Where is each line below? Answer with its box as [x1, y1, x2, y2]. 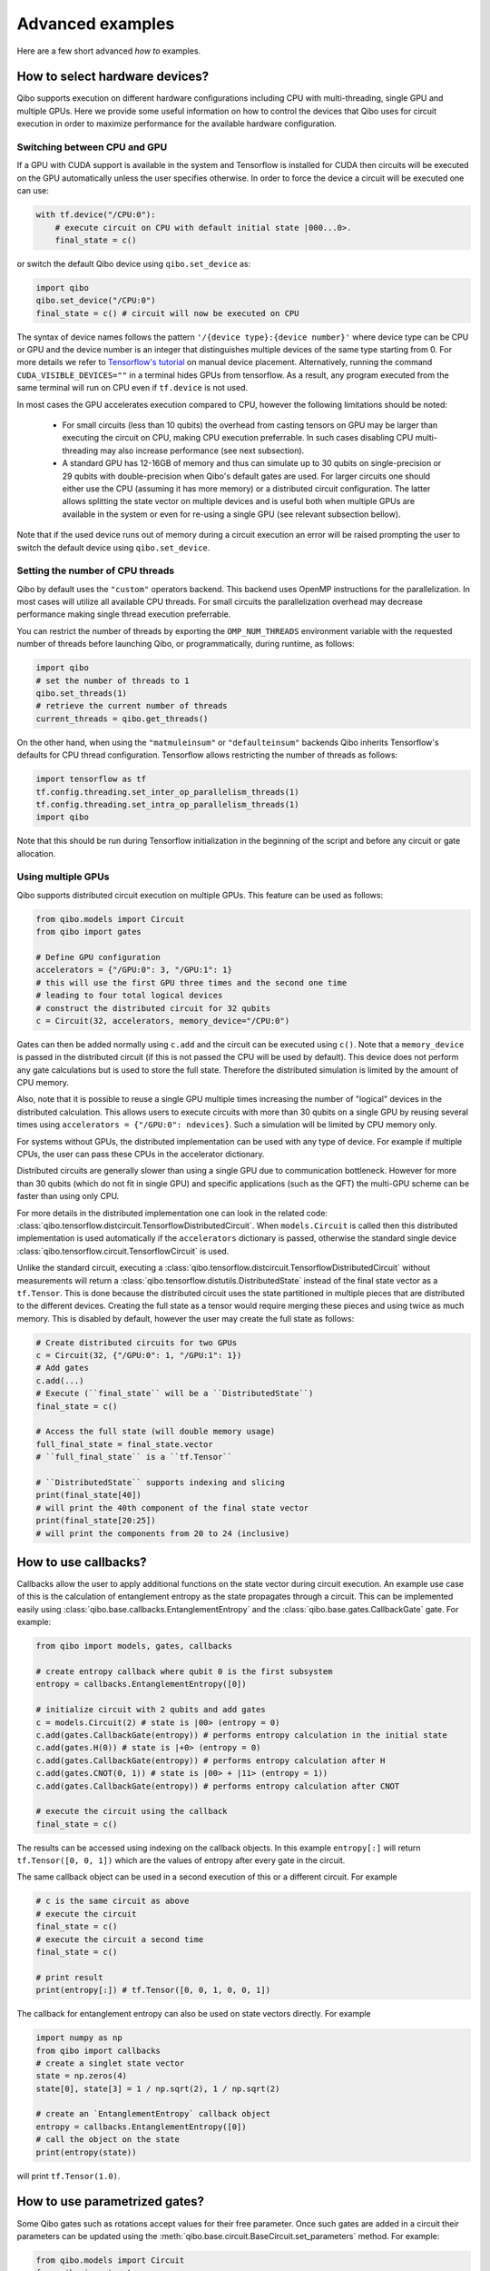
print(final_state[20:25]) [35, 1515, 156, 1526]
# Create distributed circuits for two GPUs [35, 1337, 238, 1348]
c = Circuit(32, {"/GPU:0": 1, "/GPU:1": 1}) [35, 1350, 242, 1361]
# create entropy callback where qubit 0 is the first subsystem [35, 1667, 333, 1676]
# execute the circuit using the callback [35, 1806, 228, 1817]
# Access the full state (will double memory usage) [35, 1426, 276, 1437]
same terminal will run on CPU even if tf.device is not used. [16, 382, 249, 393]
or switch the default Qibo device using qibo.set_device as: [16, 258, 251, 269]
